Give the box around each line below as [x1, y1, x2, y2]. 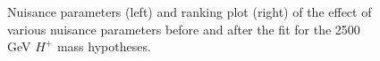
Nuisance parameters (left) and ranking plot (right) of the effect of [7, 3, 372, 20]
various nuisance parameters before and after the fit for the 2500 [7, 19, 360, 38]
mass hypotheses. [56, 37, 151, 56]
